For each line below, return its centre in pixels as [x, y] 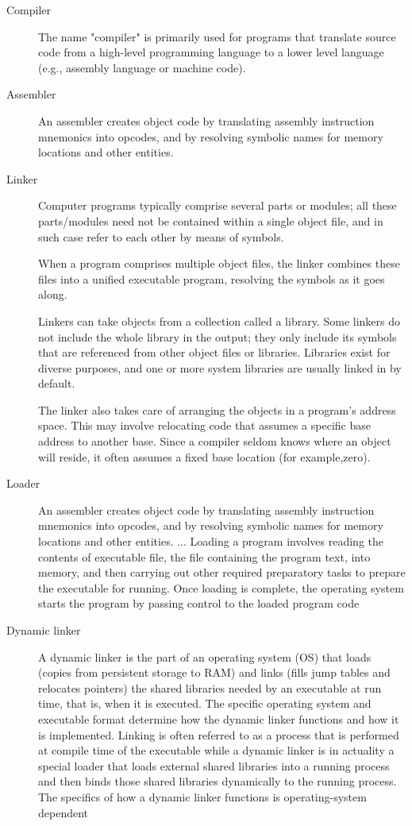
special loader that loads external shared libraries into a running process [214, 765]
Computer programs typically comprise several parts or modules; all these [218, 205]
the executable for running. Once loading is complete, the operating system [221, 587]
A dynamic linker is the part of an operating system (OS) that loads [205, 656]
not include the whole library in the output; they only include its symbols [218, 336]
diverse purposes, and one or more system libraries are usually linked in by [220, 367]
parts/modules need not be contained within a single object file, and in [211, 220]
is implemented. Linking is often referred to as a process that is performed [219, 734]
